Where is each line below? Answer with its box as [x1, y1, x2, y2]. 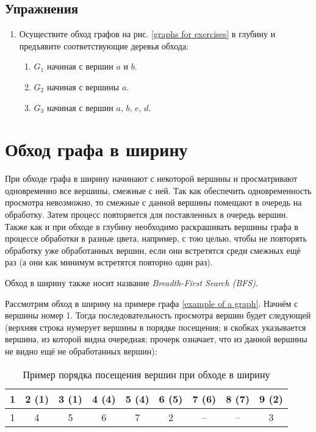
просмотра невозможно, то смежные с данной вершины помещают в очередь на [5, 196, 302, 209]
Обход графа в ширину [5, 137, 188, 162]
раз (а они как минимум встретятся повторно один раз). [5, 256, 213, 268]
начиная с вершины [46, 80, 120, 93]
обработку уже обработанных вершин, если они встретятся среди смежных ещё [5, 243, 301, 256]
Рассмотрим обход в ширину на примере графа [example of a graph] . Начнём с [5, 297, 298, 309]
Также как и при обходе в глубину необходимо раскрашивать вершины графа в [5, 220, 298, 232]
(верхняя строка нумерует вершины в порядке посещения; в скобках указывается [5, 320, 306, 333]
